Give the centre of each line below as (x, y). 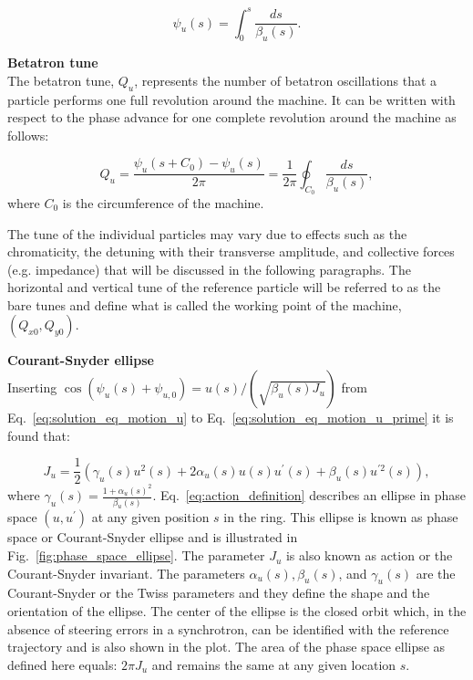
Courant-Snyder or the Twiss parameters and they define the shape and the (219, 593)
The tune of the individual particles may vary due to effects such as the (207, 233)
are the (436, 573)
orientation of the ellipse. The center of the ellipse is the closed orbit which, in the (237, 611)
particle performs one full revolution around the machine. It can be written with (231, 99)
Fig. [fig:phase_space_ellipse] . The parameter (136, 555)
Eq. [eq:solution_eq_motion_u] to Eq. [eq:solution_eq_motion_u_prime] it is (231, 418)
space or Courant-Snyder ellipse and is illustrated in (153, 537)
